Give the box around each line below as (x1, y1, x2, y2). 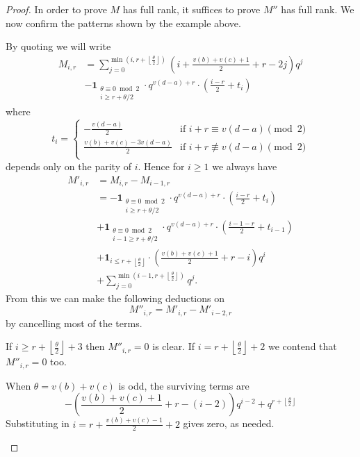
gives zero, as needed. (183, 416, 275, 431)
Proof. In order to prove (6, 2, 107, 16)
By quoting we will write (6, 39, 111, 53)
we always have (212, 158, 277, 173)
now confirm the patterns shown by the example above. (6, 15, 241, 30)
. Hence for (138, 158, 185, 173)
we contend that (268, 339, 337, 354)
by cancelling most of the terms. (6, 315, 142, 330)
